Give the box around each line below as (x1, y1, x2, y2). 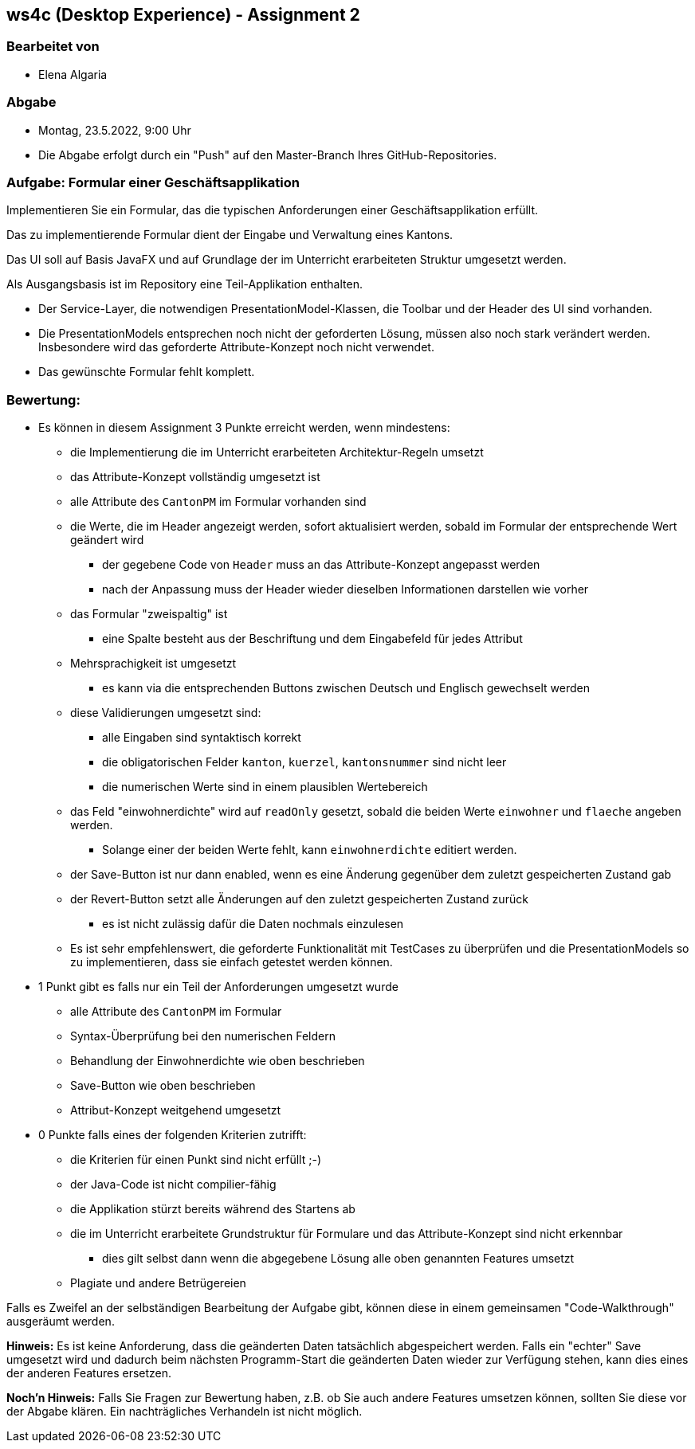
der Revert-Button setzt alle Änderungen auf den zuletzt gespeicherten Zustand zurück (70, 892, 528, 907)
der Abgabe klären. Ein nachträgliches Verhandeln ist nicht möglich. (6, 1404, 363, 1419)
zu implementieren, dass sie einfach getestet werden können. (70, 955, 393, 969)
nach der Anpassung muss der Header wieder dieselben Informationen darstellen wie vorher (102, 582, 589, 597)
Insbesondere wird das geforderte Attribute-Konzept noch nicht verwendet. (38, 340, 434, 354)
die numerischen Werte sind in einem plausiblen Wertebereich (102, 780, 428, 794)
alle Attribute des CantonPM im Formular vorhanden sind (70, 495, 367, 509)
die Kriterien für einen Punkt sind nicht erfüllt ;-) (70, 1153, 321, 1167)
